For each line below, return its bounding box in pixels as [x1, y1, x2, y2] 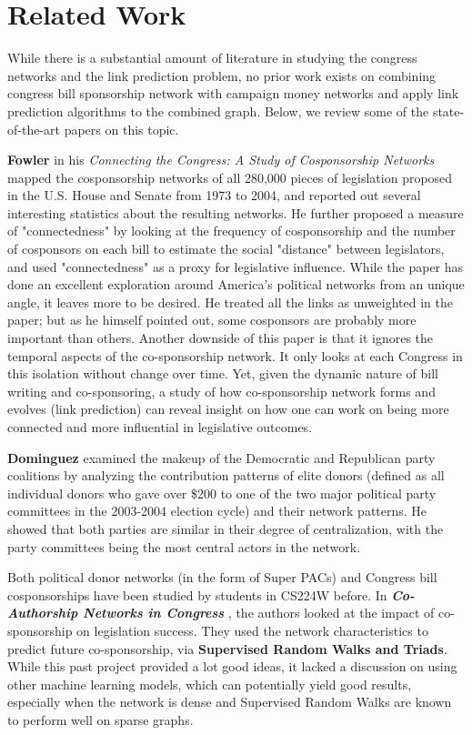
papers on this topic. [64, 119, 179, 138]
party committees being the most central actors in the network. [7, 537, 361, 556]
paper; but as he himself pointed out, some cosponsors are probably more [7, 310, 417, 329]
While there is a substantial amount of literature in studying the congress [7, 48, 417, 67]
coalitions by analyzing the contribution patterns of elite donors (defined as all [7, 466, 445, 485]
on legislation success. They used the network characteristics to [76, 620, 428, 639]
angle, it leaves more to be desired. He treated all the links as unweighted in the [7, 292, 453, 311]
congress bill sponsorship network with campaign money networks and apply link [7, 84, 459, 103]
